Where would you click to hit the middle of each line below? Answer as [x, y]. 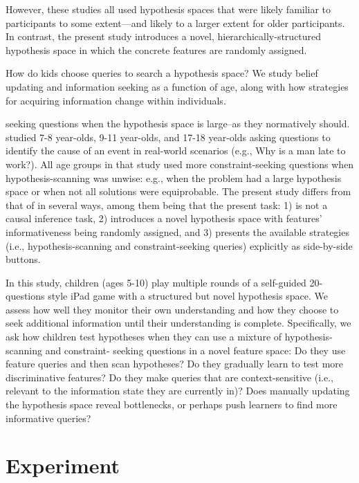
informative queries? [48, 418]
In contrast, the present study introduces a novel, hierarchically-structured [164, 36]
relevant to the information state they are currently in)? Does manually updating [178, 391]
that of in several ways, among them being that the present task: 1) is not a [167, 204]
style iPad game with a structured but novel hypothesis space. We [188, 296]
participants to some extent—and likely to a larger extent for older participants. [175, 22]
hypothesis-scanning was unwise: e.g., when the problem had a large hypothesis [174, 177]
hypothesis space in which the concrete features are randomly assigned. [156, 49]
